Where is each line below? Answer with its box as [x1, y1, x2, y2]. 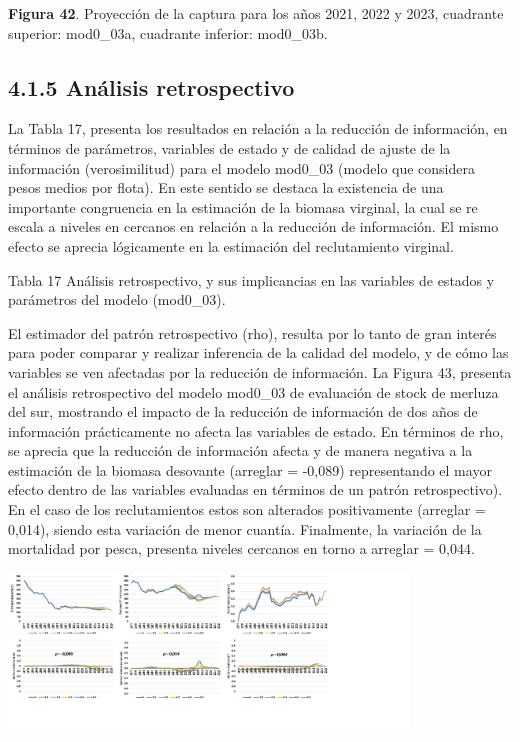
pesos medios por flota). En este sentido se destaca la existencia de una [8, 177, 444, 198]
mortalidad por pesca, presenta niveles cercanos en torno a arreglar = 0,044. [8, 538, 475, 559]
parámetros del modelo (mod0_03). [8, 289, 226, 310]
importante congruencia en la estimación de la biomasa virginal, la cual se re [8, 196, 478, 217]
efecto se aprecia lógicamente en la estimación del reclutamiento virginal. [8, 235, 454, 256]
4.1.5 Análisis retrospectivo [8, 71, 295, 102]
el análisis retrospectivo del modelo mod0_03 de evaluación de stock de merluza [8, 381, 499, 402]
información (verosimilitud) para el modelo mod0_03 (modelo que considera [8, 157, 475, 178]
